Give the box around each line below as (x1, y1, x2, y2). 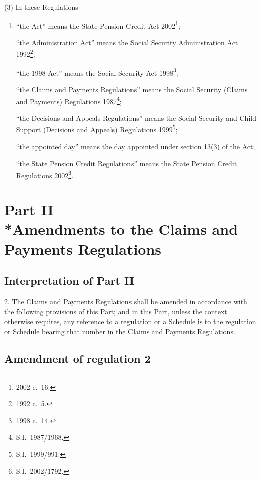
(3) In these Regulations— (4, 2, 85, 12)
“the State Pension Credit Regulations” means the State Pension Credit (16, 158, 237, 169)
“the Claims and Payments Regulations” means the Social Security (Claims (16, 84, 248, 94)
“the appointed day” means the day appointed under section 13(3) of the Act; (16, 141, 255, 151)
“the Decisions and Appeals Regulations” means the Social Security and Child (16, 112, 256, 123)
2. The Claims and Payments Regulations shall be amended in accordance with (4, 296, 247, 307)
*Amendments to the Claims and (4, 219, 238, 239)
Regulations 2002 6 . (16, 168, 74, 180)
